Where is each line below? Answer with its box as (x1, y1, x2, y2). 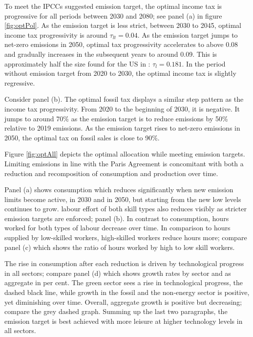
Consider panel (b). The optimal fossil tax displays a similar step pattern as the (4, 94, 244, 104)
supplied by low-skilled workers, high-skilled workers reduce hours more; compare (4, 232, 247, 243)
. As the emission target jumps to (137, 29, 238, 40)
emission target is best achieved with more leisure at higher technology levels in (4, 315, 243, 326)
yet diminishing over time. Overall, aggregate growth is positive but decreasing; (4, 296, 242, 307)
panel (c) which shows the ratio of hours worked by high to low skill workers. (4, 242, 235, 252)
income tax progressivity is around (4, 29, 108, 40)
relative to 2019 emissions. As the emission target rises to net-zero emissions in (4, 123, 240, 133)
